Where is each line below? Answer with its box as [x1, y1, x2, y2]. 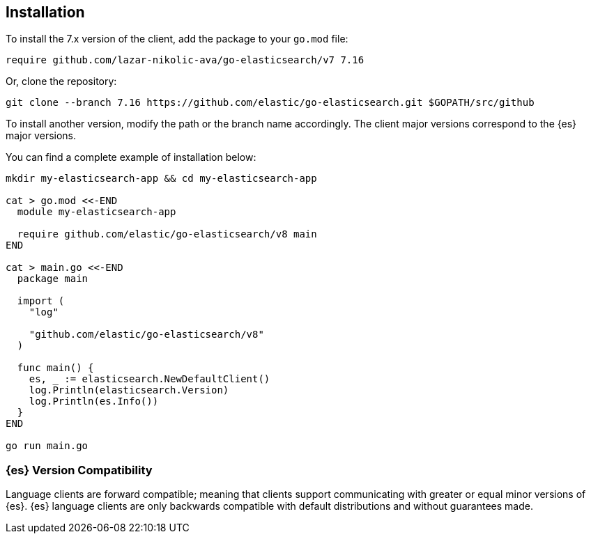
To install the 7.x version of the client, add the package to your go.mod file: [6, 33, 348, 45]
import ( [17, 295, 65, 307]
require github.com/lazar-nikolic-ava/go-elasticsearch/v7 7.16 [6, 54, 364, 66]
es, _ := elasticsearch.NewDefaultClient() [29, 373, 270, 385]
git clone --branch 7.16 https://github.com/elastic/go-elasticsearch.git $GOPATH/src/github [6, 97, 535, 109]
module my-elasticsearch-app [17, 206, 176, 218]
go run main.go [6, 440, 89, 452]
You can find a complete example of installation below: [6, 151, 256, 164]
